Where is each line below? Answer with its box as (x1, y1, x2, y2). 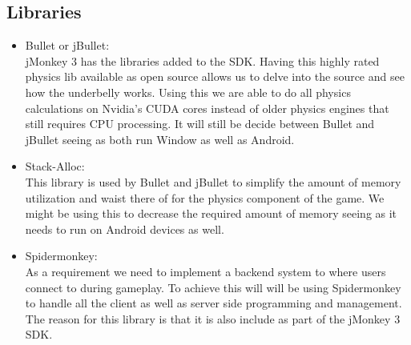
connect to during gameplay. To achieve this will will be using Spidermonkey (25, 279, 401, 295)
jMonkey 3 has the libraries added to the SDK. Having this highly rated (25, 52, 380, 69)
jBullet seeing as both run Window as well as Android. (25, 130, 295, 147)
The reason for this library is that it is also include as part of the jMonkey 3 (25, 310, 401, 327)
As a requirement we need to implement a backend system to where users (25, 263, 386, 279)
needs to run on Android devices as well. (25, 220, 224, 237)
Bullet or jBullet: (25, 37, 110, 54)
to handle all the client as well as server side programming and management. (25, 295, 402, 311)
